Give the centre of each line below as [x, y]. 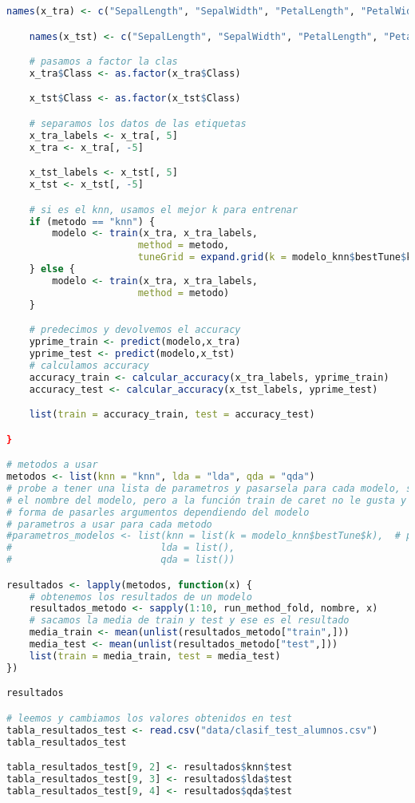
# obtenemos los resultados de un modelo [140, 597]
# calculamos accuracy [89, 365]
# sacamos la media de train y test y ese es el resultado [189, 621]
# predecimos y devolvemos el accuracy [135, 330]
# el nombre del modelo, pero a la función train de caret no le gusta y [207, 500]
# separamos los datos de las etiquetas [138, 124]
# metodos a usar [52, 465]
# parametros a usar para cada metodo [109, 524]
